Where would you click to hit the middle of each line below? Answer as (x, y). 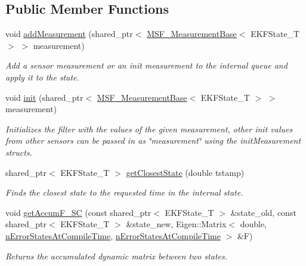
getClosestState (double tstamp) (185, 172)
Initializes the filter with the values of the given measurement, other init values (149, 129)
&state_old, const (263, 212)
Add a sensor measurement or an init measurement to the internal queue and (146, 65)
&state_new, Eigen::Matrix (176, 224)
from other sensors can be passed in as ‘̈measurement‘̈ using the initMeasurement (153, 140)
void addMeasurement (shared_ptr (69, 34)
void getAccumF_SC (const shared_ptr (78, 212)
